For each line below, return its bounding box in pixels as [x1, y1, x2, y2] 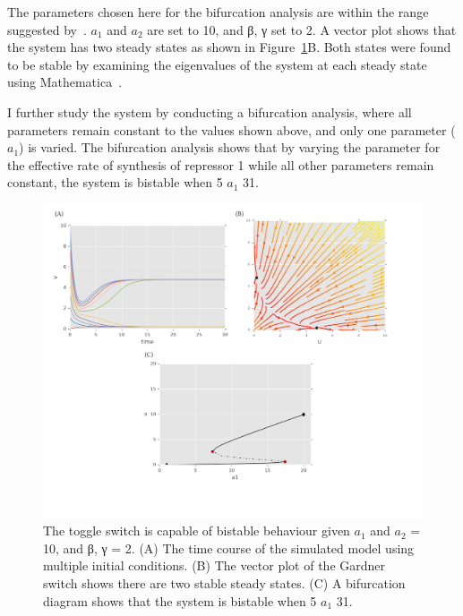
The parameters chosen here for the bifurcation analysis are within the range [7, 3, 429, 21]
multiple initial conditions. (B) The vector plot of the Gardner [43, 556, 386, 575]
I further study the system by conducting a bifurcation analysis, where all [7, 102, 412, 121]
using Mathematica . [7, 73, 123, 91]
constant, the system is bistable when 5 [7, 173, 223, 192]
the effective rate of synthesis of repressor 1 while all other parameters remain [7, 155, 434, 174]
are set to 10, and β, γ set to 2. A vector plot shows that [147, 20, 457, 38]
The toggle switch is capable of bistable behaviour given [43, 521, 350, 540]
